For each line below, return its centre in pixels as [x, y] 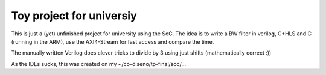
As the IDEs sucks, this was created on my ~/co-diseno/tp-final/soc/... [99, 64]
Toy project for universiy [74, 16]
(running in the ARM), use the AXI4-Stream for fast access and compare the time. [113, 41]
